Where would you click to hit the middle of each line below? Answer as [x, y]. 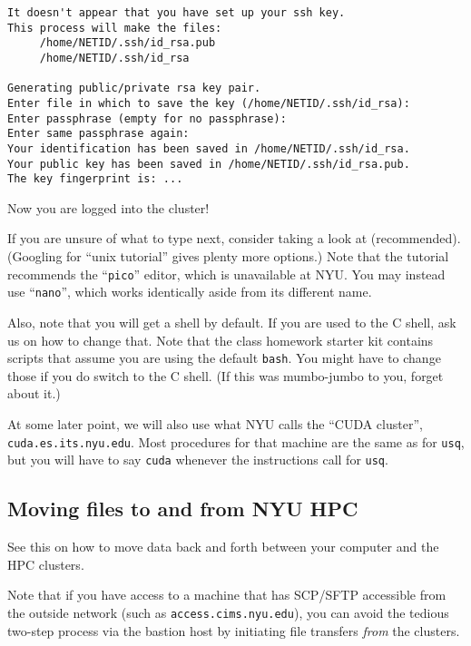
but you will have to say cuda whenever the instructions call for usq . [198, 460]
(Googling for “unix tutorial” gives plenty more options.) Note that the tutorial [228, 256]
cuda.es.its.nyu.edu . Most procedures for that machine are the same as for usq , [236, 441]
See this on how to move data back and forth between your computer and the [223, 547]
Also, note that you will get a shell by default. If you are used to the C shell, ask [232, 322]
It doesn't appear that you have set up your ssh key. [177, 13]
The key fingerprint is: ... [95, 179]
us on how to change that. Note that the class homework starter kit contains [221, 340]
